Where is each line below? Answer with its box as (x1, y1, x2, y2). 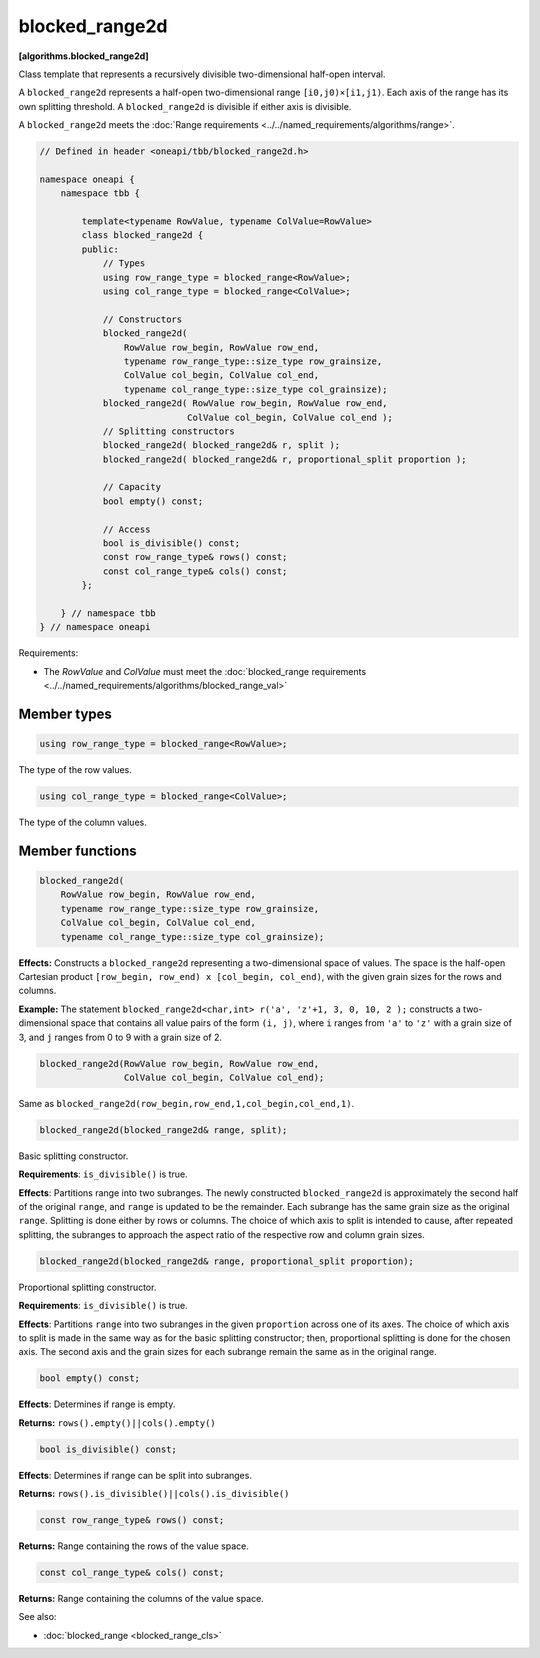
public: (81, 243, 120, 255)
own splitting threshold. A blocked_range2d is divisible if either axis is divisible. (18, 100, 352, 112)
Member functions (18, 842, 137, 859)
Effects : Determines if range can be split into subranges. (18, 1469, 252, 1481)
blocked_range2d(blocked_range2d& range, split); (39, 1124, 288, 1135)
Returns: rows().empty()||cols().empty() (18, 1416, 217, 1429)
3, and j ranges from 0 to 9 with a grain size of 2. (18, 1031, 223, 1043)
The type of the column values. (18, 816, 147, 829)
